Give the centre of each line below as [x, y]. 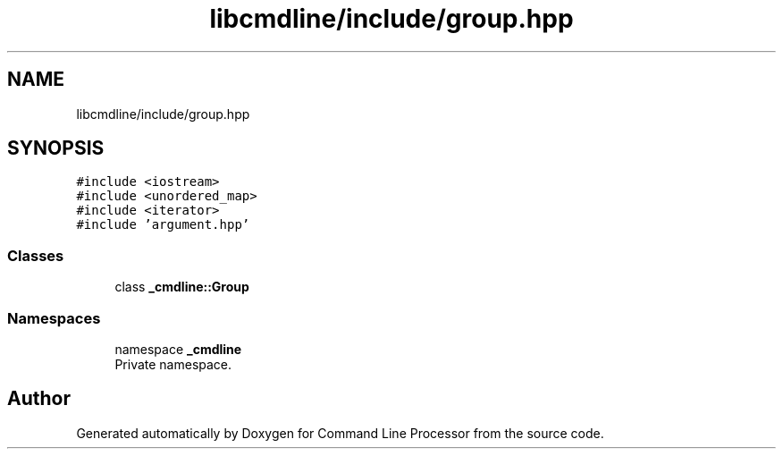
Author [39, 399]
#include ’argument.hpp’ [163, 225]
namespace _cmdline [178, 349]
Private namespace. [173, 364]
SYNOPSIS [56, 148]
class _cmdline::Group [182, 287]
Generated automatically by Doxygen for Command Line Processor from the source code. [340, 433]
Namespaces [54, 318]
